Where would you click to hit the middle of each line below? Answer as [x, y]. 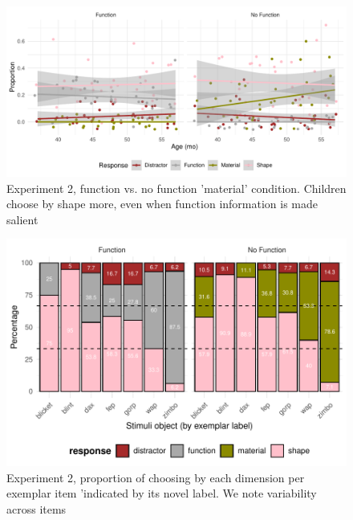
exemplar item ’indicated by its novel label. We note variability [162, 493]
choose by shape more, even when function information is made [162, 204]
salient [22, 219]
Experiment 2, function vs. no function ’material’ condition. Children [176, 188]
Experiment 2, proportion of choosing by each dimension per [156, 477]
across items [37, 508]
